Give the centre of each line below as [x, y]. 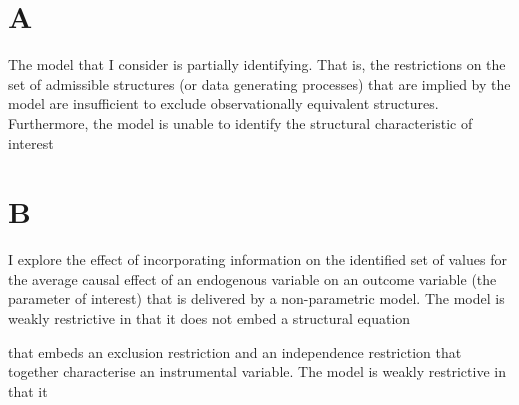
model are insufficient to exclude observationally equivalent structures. [223, 103]
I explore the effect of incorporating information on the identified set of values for [257, 259]
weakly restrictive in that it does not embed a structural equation [209, 318]
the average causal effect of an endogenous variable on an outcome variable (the [252, 278]
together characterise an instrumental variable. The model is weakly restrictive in [257, 371]
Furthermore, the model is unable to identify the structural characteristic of [240, 122]
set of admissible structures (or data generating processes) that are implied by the [259, 83]
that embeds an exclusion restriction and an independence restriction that [235, 351]
